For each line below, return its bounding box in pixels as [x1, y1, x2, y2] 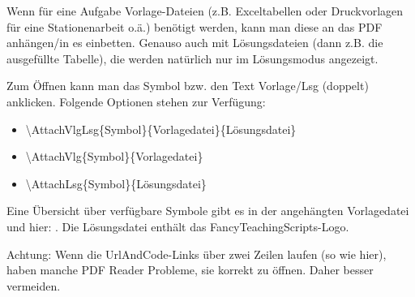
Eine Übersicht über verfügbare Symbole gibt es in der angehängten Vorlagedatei [6, 202, 409, 219]
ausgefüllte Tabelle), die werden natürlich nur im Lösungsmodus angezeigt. [6, 49, 379, 67]
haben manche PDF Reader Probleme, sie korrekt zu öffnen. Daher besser [6, 261, 374, 278]
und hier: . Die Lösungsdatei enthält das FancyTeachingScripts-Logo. [6, 217, 349, 235]
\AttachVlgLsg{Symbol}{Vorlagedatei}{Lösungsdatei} [25, 120, 297, 137]
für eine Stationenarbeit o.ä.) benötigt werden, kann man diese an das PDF [6, 18, 383, 35]
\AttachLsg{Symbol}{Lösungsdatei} [25, 174, 207, 192]
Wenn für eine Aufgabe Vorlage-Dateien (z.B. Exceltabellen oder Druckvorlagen [6, 2, 404, 19]
